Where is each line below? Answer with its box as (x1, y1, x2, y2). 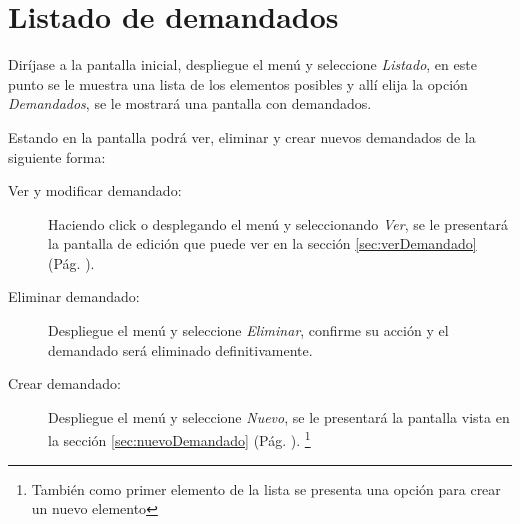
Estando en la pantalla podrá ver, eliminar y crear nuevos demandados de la (8, 126, 476, 147)
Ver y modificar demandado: (8, 180, 182, 201)
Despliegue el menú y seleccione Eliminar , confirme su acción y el (48, 320, 449, 341)
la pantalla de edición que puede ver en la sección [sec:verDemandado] (48, 233, 477, 254)
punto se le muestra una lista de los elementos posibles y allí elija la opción (8, 73, 468, 94)
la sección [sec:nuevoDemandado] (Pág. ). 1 (48, 427, 311, 451)
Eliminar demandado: (8, 286, 140, 307)
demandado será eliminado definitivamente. (48, 339, 313, 360)
